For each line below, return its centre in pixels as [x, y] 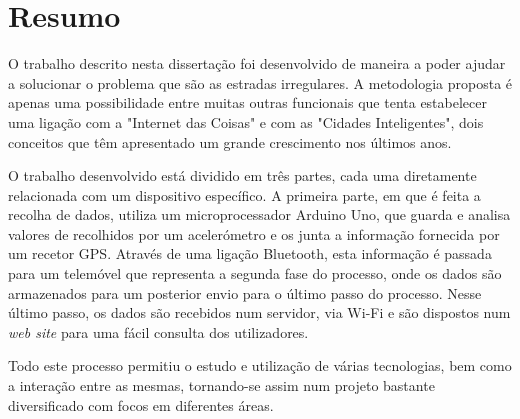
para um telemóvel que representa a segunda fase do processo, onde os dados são [255, 273]
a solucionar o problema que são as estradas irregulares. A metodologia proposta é [260, 82]
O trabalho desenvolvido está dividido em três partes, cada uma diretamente [242, 175]
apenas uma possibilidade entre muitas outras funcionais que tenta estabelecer [247, 102]
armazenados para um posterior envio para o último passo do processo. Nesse [245, 292]
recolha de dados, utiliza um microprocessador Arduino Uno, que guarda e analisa [259, 214]
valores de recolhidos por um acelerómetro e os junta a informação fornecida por [254, 233]
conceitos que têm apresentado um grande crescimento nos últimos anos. [230, 141]
